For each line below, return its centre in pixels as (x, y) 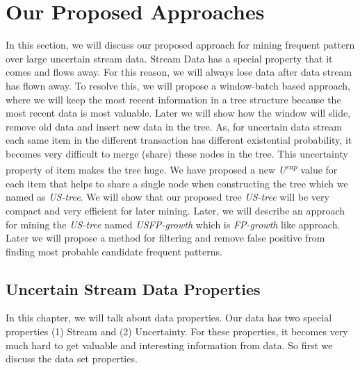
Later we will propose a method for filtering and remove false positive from (165, 238)
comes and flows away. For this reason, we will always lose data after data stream (179, 72)
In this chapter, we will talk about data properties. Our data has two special (169, 318)
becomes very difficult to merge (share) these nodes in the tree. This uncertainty (177, 153)
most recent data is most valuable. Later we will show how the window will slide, (178, 113)
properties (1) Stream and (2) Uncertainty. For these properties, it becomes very (177, 331)
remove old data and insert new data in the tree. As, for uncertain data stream (174, 126)
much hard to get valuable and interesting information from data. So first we (169, 345)
